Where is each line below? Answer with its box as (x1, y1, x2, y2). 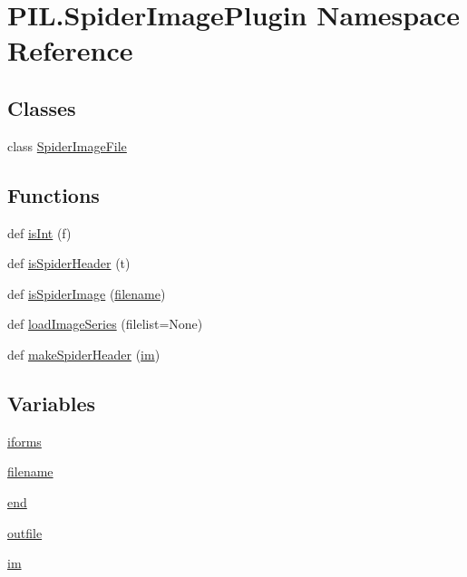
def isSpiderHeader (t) (7, 254, 131, 273)
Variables (7, 389, 96, 417)
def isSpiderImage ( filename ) (7, 284, 166, 303)
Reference (7, 32, 133, 69)
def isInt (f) (7, 223, 72, 242)
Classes (7, 93, 76, 121)
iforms (7, 431, 42, 450)
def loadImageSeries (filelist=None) (7, 314, 203, 333)
